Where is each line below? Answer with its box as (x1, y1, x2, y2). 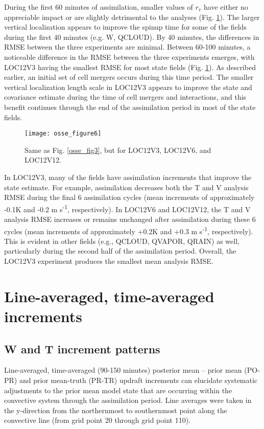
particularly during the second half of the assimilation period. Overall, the (4, 245, 236, 256)
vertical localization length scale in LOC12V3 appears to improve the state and (4, 81, 252, 92)
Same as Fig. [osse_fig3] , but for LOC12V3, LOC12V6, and (25, 144, 211, 155)
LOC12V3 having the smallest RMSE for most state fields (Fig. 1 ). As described (4, 61, 256, 72)
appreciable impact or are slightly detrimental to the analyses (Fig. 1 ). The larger (4, 11, 260, 22)
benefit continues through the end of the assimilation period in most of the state (4, 101, 256, 112)
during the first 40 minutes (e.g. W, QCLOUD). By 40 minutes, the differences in (4, 31, 259, 42)
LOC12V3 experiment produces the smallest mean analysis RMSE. (4, 256, 213, 266)
